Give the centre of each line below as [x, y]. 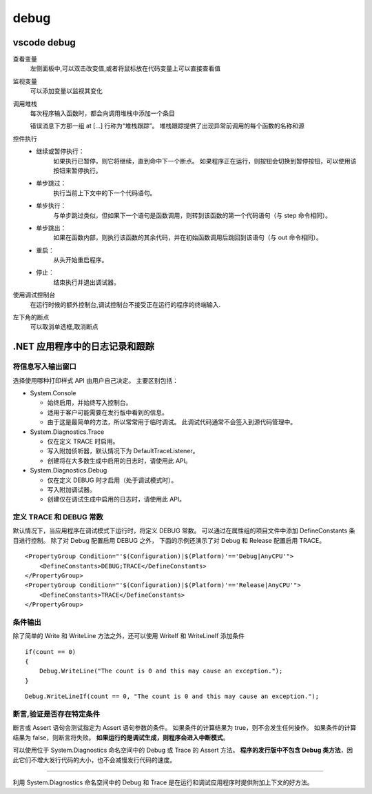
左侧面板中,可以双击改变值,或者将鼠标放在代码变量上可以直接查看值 [125, 68]
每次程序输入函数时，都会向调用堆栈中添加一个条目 [102, 113]
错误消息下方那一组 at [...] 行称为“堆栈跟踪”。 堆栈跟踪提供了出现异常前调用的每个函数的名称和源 [167, 126]
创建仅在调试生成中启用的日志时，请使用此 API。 [116, 499]
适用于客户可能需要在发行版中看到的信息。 [107, 412]
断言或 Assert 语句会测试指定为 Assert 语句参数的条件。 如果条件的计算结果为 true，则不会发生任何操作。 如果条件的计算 [185, 728]
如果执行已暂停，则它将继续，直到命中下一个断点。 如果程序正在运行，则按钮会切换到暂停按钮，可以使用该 [205, 161]
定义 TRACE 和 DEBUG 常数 [58, 517]
